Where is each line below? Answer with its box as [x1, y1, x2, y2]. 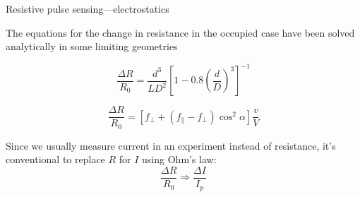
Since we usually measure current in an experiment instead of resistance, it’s [6, 138, 336, 153]
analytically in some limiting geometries [6, 39, 178, 54]
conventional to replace [6, 152, 105, 167]
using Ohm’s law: [142, 152, 217, 167]
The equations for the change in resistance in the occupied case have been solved [6, 25, 355, 40]
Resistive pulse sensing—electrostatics [6, 1, 169, 16]
